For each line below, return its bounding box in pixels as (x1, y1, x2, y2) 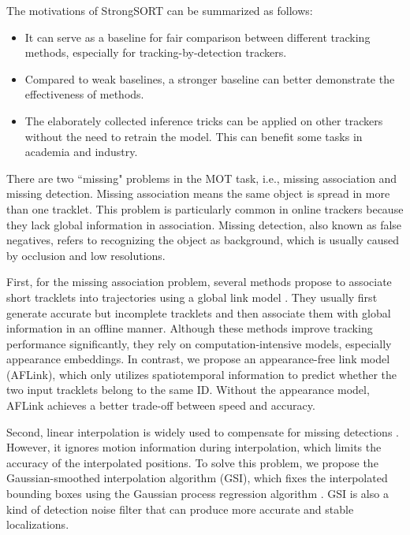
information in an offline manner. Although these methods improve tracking (6, 320, 373, 336)
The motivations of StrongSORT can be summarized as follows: (6, 2, 313, 18)
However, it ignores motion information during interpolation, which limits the (6, 439, 382, 455)
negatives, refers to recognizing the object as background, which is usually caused (6, 232, 399, 248)
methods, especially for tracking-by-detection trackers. (24, 44, 287, 61)
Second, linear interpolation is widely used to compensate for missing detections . (6, 423, 399, 440)
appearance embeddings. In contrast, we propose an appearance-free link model (6, 351, 390, 367)
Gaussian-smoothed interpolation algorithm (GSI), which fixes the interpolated (6, 470, 388, 486)
